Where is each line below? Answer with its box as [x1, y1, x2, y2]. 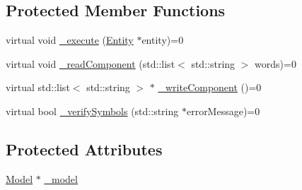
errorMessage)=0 [186, 103, 260, 118]
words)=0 [255, 56, 296, 71]
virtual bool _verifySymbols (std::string [6, 103, 179, 118]
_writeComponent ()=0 [158, 80, 262, 95]
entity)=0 [141, 32, 184, 47]
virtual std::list [6, 80, 70, 95]
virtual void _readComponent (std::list [6, 56, 175, 71]
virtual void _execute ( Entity [6, 32, 134, 47]
